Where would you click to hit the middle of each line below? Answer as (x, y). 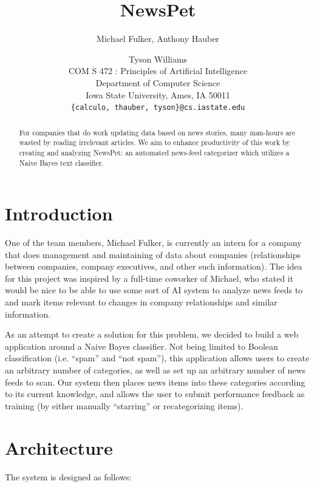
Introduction (59, 213)
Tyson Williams (158, 59)
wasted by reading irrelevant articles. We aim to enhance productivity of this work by (155, 142)
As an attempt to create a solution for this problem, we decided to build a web (152, 334)
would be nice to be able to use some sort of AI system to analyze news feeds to (154, 290)
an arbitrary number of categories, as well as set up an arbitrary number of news (155, 370)
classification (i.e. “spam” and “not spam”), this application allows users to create (157, 358)
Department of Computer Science (158, 82)
